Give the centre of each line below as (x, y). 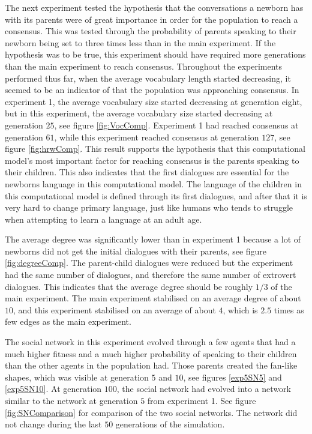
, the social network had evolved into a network (204, 389)
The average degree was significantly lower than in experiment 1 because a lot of (153, 239)
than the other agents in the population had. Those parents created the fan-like (151, 365)
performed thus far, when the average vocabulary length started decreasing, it (148, 78)
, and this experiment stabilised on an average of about (115, 309)
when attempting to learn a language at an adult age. (103, 219)
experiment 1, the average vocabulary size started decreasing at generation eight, (154, 101)
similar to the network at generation (71, 400)
